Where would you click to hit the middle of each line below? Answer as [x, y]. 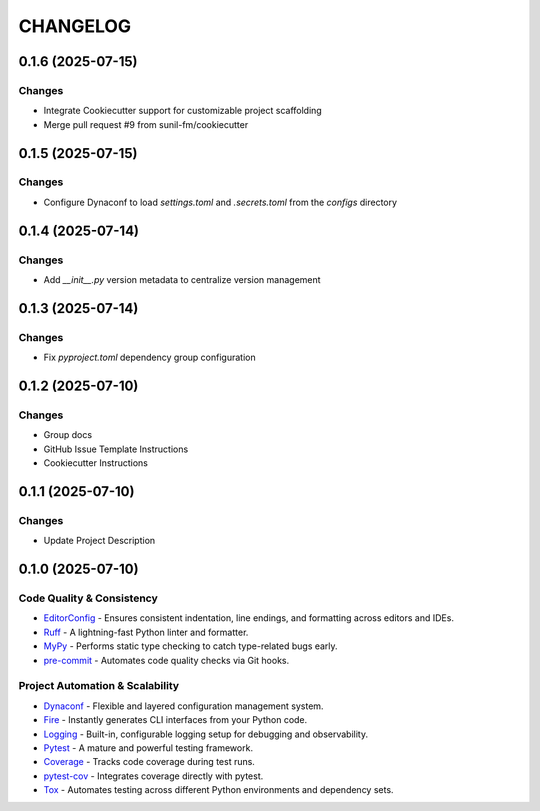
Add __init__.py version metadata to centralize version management [182, 280]
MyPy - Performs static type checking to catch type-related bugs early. [191, 646]
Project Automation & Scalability [99, 686]
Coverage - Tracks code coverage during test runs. [149, 762]
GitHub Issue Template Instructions [116, 449]
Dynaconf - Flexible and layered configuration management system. [183, 706]
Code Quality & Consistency [88, 598]
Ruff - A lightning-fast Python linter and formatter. [146, 632]
